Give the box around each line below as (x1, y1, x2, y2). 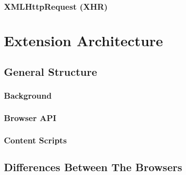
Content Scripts (4, 134, 67, 146)
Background (4, 89, 52, 101)
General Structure (4, 64, 97, 79)
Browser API (4, 111, 56, 123)
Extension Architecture (4, 31, 163, 51)
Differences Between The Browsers (4, 159, 182, 174)
